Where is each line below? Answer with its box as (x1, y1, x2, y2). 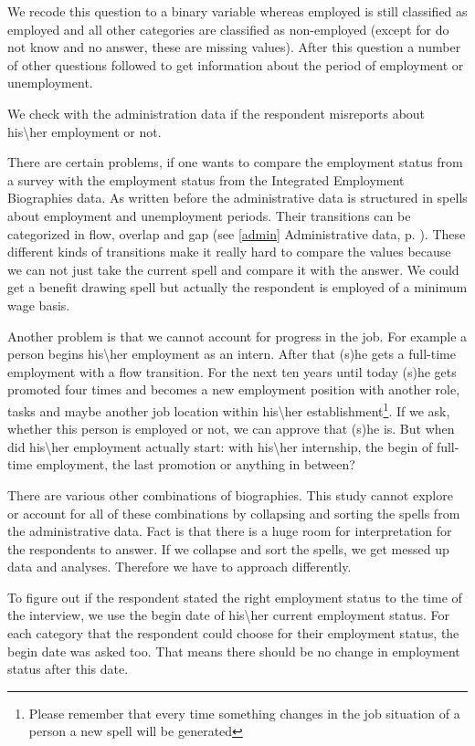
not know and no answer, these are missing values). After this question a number (7, 37, 461, 57)
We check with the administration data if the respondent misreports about (7, 103, 426, 122)
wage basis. (7, 295, 70, 314)
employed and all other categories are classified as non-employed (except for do (7, 19, 449, 38)
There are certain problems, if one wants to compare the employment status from (7, 152, 463, 172)
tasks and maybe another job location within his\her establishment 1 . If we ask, (7, 398, 450, 420)
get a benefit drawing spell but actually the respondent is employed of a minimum (7, 278, 468, 297)
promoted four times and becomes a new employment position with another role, (7, 380, 460, 399)
